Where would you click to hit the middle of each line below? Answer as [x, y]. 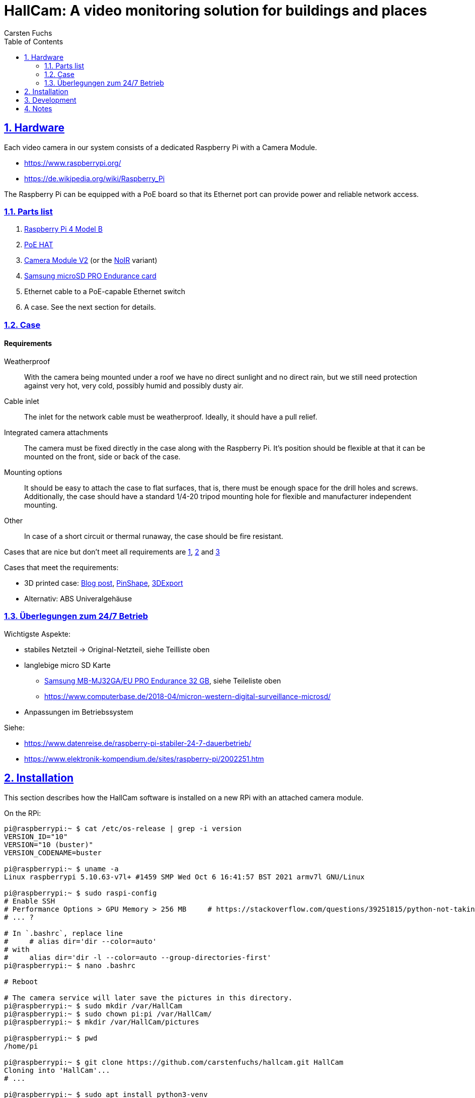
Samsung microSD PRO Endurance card [90, 276]
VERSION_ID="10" [36, 836]
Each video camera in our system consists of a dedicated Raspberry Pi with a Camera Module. [161, 147]
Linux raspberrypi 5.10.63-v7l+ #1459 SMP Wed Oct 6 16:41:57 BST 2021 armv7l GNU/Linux [184, 877]
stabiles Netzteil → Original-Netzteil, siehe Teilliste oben [117, 649]
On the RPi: [23, 813]
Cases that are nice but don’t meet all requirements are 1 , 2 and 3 [112, 552]
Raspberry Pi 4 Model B [63, 229]
